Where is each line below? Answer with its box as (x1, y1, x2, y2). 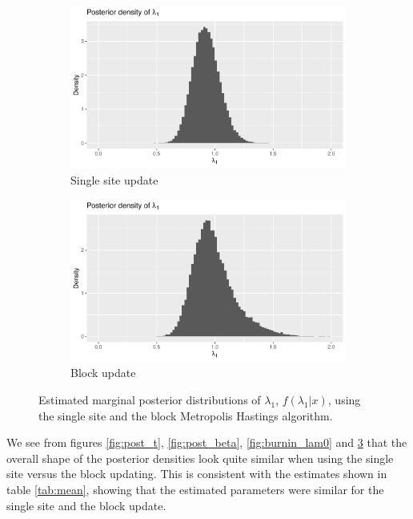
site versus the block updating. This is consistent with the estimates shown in (6, 465, 387, 482)
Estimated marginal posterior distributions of (38, 391, 261, 408)
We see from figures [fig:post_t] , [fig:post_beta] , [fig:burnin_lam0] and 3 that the (6, 434, 407, 451)
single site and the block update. (6, 497, 166, 513)
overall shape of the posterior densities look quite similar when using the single (6, 449, 394, 466)
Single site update (70, 171, 158, 188)
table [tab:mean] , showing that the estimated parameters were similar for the (6, 481, 384, 498)
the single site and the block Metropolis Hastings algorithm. (38, 407, 333, 424)
